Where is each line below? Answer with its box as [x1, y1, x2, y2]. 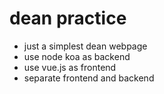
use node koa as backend [23, 50, 131, 62]
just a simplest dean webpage [23, 40, 148, 52]
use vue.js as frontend [23, 61, 117, 73]
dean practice [9, 7, 127, 30]
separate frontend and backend [23, 72, 155, 84]
